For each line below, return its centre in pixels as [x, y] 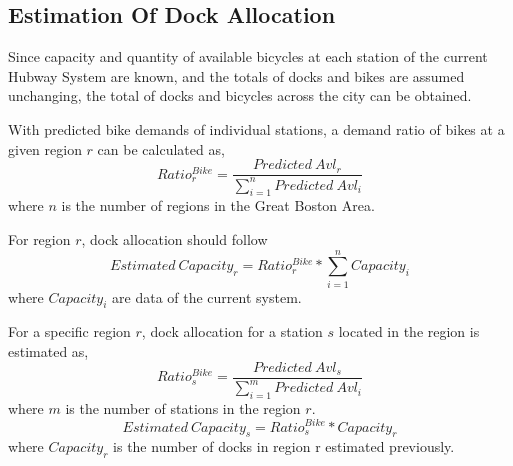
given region [45, 148]
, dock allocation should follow [174, 238]
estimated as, [48, 351]
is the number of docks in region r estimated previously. [284, 446]
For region [39, 238]
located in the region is [409, 331]
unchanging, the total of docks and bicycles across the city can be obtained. [240, 95]
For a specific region [69, 331]
